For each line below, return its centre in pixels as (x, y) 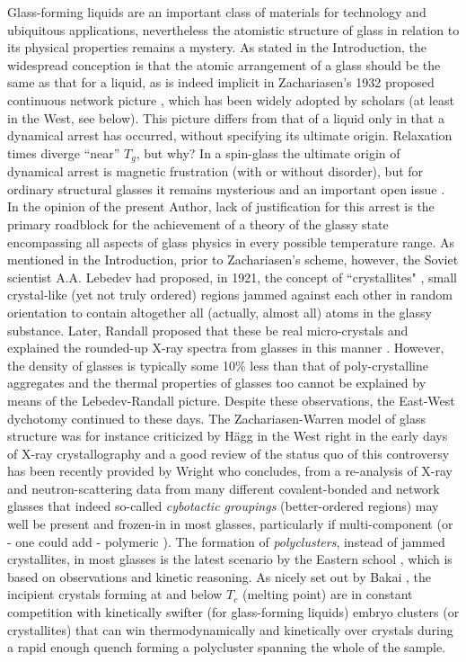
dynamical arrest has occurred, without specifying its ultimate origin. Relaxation (230, 135)
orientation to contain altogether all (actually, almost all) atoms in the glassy (220, 312)
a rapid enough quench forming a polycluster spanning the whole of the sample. (227, 647)
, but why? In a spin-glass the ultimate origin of (268, 152)
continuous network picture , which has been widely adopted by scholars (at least (231, 99)
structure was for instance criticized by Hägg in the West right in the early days (228, 436)
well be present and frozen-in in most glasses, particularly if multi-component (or (230, 524)
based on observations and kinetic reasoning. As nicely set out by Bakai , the (220, 576)
